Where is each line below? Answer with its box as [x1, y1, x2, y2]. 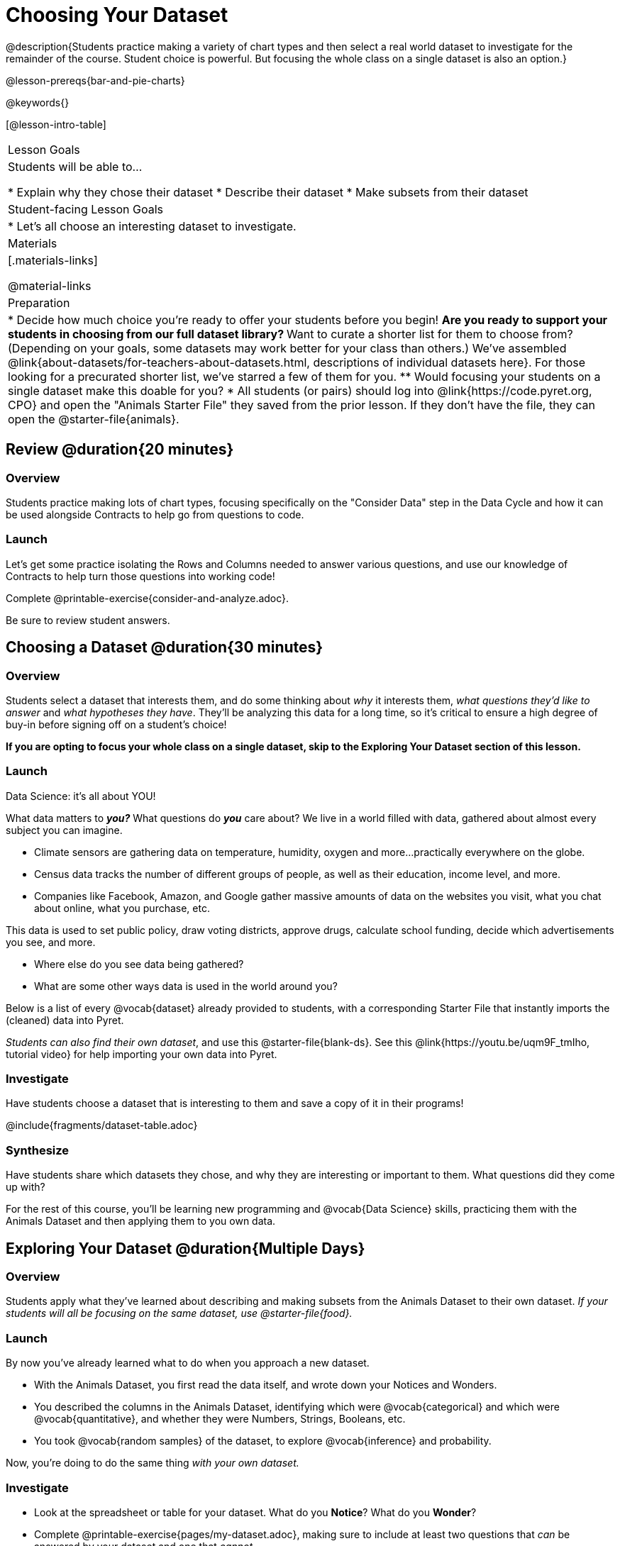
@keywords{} [6, 96, 70, 109]
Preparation [8, 295, 70, 310]
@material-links [8, 278, 92, 293]
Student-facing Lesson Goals [8, 201, 164, 216]
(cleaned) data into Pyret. [6, 1013, 124, 1026]
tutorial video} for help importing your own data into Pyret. [6, 1047, 277, 1060]
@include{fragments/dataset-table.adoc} [6, 1119, 198, 1132]
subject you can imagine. [6, 823, 123, 836]
